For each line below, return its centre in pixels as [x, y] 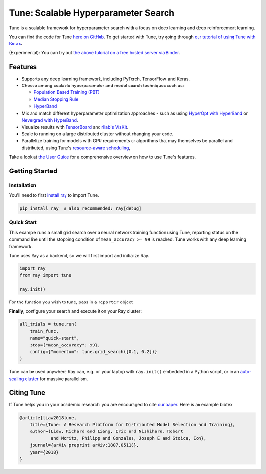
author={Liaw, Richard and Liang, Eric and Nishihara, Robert [106, 431]
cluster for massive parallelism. [56, 379]
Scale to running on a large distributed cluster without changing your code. [98, 134]
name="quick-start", [55, 338]
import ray [33, 268]
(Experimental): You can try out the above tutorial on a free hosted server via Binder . [95, 52]
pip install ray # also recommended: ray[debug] [81, 208]
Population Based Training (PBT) [66, 92]
